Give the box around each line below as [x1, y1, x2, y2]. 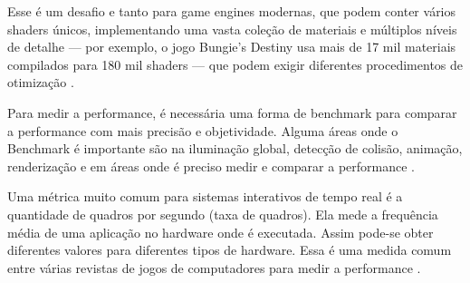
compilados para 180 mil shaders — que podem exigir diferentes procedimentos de [7, 54, 464, 73]
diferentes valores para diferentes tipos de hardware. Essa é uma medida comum [7, 240, 452, 259]
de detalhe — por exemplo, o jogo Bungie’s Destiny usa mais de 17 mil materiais [7, 37, 456, 56]
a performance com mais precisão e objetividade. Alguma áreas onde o [7, 121, 398, 140]
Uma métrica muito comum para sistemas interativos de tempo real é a [7, 187, 403, 206]
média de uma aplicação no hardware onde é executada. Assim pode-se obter [7, 222, 434, 241]
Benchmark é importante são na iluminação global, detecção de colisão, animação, [7, 139, 463, 158]
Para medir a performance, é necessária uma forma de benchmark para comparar [7, 102, 457, 122]
